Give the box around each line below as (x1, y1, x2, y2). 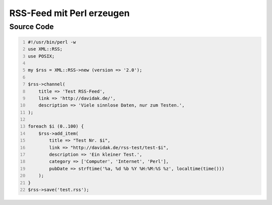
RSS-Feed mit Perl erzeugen (9, 8, 130, 19)
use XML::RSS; (28, 46, 63, 52)
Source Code (9, 22, 54, 31)
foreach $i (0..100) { (28, 124, 84, 129)
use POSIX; (28, 53, 55, 59)
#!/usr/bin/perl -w (28, 39, 76, 45)
